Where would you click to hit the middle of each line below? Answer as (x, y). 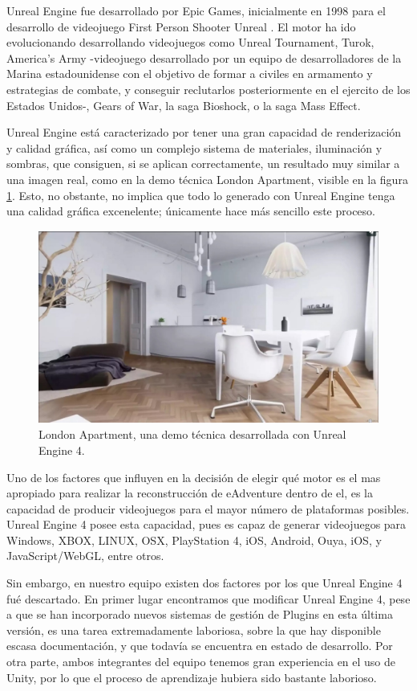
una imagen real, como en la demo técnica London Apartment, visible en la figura (207, 179)
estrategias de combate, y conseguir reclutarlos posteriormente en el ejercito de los (208, 89)
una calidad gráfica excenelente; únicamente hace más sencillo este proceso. (191, 211)
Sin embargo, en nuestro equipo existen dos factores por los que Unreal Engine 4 (204, 583)
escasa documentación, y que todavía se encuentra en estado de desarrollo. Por (200, 646)
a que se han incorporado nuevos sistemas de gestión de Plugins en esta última (200, 614)
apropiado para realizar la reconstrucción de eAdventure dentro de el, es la (190, 493)
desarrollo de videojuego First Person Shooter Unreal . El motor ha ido (181, 26)
